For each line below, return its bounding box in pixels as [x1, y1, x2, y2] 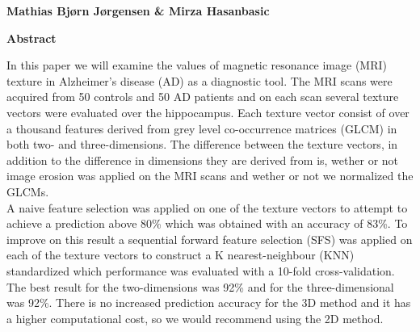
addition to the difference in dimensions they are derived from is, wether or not [6, 151, 399, 168]
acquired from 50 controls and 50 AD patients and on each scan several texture [6, 88, 399, 105]
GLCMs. [6, 183, 49, 200]
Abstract [6, 29, 57, 46]
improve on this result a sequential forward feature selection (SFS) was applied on [6, 230, 413, 247]
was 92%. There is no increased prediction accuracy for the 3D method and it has [6, 294, 411, 311]
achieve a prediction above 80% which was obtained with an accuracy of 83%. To [6, 215, 408, 232]
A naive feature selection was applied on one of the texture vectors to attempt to [6, 199, 408, 216]
